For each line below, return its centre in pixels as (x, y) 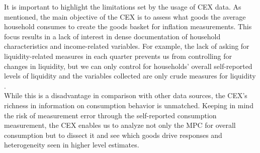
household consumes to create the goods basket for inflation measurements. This (128, 26)
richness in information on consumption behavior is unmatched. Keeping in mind (129, 105)
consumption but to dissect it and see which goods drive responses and (113, 135)
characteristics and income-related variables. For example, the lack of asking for (127, 46)
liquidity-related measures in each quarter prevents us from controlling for (118, 56)
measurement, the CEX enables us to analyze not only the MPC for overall (120, 125)
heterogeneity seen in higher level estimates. (72, 145)
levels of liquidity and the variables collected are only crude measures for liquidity (130, 76)
